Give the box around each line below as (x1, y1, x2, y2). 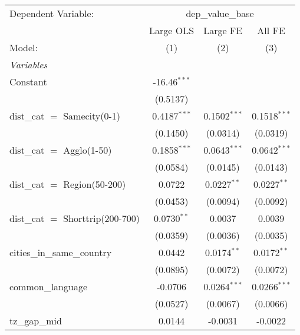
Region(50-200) (63, 177, 126, 191)
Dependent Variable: (9, 6, 94, 20)
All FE (257, 24, 285, 37)
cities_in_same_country (9, 246, 112, 259)
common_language (9, 280, 88, 293)
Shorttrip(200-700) (63, 211, 140, 225)
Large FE (203, 24, 243, 37)
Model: (9, 41, 38, 54)
